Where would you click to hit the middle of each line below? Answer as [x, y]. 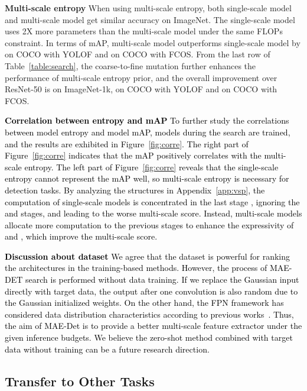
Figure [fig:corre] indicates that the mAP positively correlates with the [133, 155]
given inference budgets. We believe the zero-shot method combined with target [149, 337]
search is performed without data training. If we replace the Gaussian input [162, 279]
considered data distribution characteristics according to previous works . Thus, [149, 314]
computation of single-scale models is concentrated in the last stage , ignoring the [152, 201]
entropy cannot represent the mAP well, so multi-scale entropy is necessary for [147, 178]
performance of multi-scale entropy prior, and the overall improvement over [141, 77]
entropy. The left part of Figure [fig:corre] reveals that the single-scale [151, 167]
